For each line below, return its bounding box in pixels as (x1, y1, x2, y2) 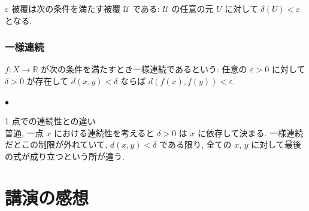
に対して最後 (251, 138, 301, 151)
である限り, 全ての (159, 138, 232, 151)
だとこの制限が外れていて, (5, 138, 108, 151)
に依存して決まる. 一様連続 (198, 126, 304, 139)
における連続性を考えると (53, 126, 154, 139)
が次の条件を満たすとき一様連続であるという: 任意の (41, 63, 247, 75)
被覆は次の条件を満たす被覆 (11, 2, 121, 14)
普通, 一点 (5, 126, 44, 139)
